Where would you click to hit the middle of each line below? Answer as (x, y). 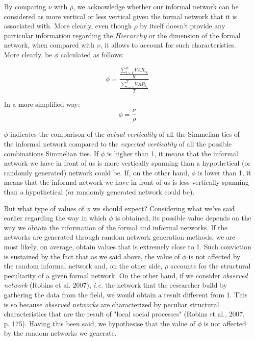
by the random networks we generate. (60, 333)
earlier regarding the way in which (55, 218)
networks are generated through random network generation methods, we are (120, 237)
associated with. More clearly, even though (68, 26)
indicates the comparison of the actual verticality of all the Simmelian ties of (125, 134)
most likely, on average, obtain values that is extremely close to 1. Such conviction (127, 246)
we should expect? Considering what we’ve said (164, 208)
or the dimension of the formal (195, 35)
